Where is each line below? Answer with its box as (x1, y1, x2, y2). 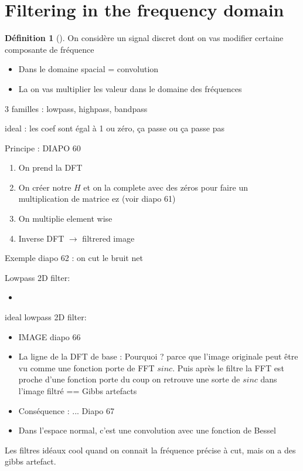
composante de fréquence (5, 43, 94, 55)
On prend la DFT (18, 161, 83, 174)
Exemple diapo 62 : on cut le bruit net (5, 252, 143, 264)
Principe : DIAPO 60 (5, 141, 81, 154)
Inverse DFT (18, 232, 64, 244)
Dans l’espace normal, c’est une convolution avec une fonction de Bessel (18, 424, 276, 436)
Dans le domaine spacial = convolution (18, 63, 159, 75)
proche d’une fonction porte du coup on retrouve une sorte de (18, 373, 240, 385)
